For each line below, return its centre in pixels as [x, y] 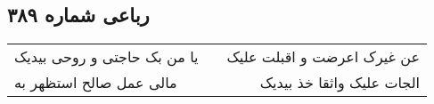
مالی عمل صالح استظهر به [96, 83]
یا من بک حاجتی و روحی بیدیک [106, 57]
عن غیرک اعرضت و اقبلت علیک [323, 57]
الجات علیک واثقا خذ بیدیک [340, 83]
